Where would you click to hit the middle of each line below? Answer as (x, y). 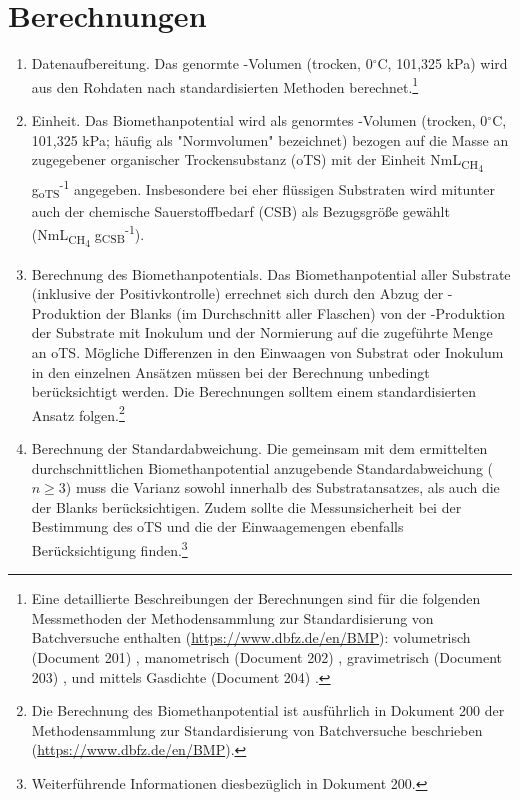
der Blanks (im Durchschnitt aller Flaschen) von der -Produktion (305, 312)
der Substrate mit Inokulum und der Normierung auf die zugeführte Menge (262, 332)
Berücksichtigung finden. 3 (109, 548)
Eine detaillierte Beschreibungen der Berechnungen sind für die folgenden (256, 598)
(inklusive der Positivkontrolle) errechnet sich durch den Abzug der (237, 293)
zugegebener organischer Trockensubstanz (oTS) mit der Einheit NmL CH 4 (257, 162)
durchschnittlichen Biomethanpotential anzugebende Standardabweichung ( (262, 467)
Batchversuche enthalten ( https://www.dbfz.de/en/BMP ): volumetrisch (251, 637)
